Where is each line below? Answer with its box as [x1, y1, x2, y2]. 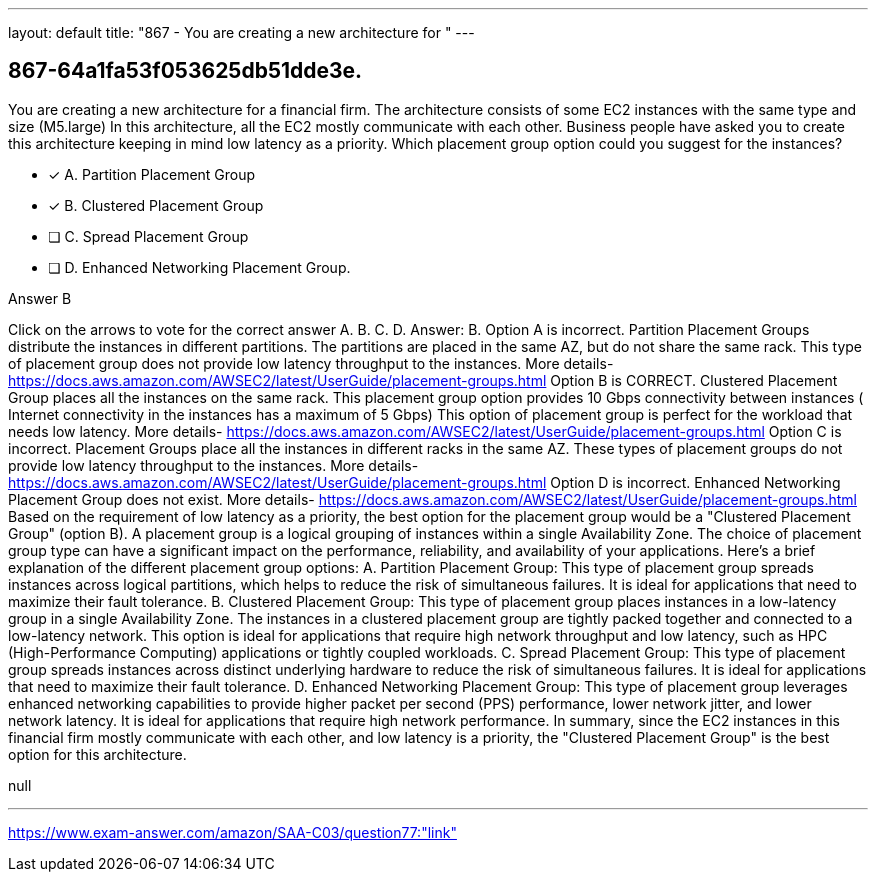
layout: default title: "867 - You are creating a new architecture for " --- [8, 24, 475, 41]
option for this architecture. [8, 745, 187, 763]
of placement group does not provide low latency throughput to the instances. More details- [8, 354, 614, 372]
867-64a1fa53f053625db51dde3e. [8, 58, 363, 84]
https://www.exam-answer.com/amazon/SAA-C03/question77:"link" [8, 823, 457, 841]
